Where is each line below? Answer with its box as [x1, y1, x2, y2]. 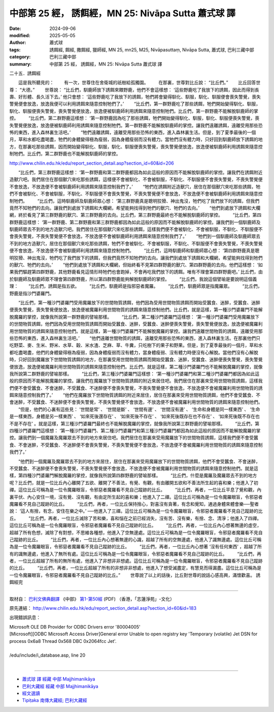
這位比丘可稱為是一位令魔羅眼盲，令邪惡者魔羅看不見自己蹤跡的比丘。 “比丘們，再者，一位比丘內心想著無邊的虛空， [9, 522, 262, 529]
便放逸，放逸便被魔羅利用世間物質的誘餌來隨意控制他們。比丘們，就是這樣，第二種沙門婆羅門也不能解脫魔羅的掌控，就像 [9, 363, 263, 369]
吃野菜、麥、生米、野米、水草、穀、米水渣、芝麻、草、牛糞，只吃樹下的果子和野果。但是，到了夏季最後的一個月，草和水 [9, 342, 263, 348]
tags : [9, 46, 21, 53]
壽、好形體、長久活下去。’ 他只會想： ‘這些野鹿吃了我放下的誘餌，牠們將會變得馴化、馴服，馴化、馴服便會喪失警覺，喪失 [9, 94, 261, 100]
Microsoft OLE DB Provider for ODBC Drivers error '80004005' [9, 624, 141, 630]
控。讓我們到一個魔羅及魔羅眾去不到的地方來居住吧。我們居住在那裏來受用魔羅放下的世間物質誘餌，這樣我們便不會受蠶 [9, 435, 258, 441]
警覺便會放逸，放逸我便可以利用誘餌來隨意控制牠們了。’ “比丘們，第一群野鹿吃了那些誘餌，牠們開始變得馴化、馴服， [9, 101, 261, 107]
